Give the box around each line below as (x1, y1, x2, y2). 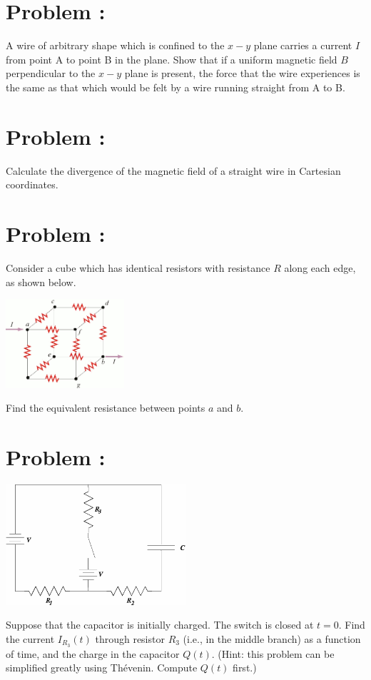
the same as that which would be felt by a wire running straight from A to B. (6, 79, 345, 94)
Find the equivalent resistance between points (6, 400, 205, 415)
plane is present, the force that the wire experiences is (124, 66, 360, 81)
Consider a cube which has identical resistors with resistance (6, 260, 270, 275)
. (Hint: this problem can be (211, 646, 335, 661)
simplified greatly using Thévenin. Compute (6, 660, 198, 675)
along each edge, (284, 260, 356, 275)
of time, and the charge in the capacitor (6, 646, 180, 661)
